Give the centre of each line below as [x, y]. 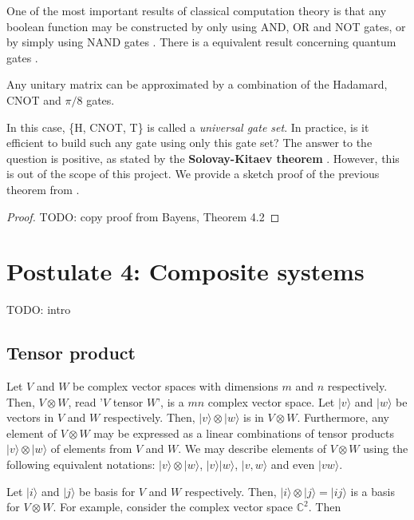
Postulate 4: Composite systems [185, 271]
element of [32, 433]
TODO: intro [39, 310]
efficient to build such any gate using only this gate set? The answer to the [189, 143]
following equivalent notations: [81, 464]
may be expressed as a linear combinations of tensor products [244, 433]
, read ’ [86, 401]
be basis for [107, 491]
